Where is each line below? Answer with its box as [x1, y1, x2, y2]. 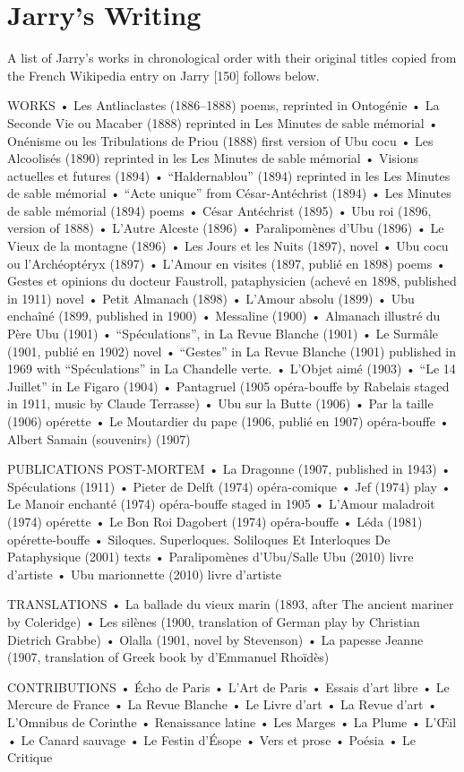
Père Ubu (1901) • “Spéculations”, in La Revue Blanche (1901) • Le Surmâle [7, 324, 438, 343]
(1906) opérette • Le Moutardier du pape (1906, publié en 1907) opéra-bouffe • [7, 412, 450, 430]
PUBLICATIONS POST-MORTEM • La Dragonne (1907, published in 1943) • [7, 459, 451, 478]
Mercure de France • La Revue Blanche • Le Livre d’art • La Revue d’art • [7, 695, 438, 714]
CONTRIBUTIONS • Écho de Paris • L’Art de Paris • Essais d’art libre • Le [7, 677, 450, 696]
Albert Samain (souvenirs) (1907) [7, 429, 191, 448]
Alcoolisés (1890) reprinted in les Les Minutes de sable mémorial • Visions [7, 149, 418, 167]
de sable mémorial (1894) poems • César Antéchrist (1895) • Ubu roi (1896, [7, 201, 432, 219]
